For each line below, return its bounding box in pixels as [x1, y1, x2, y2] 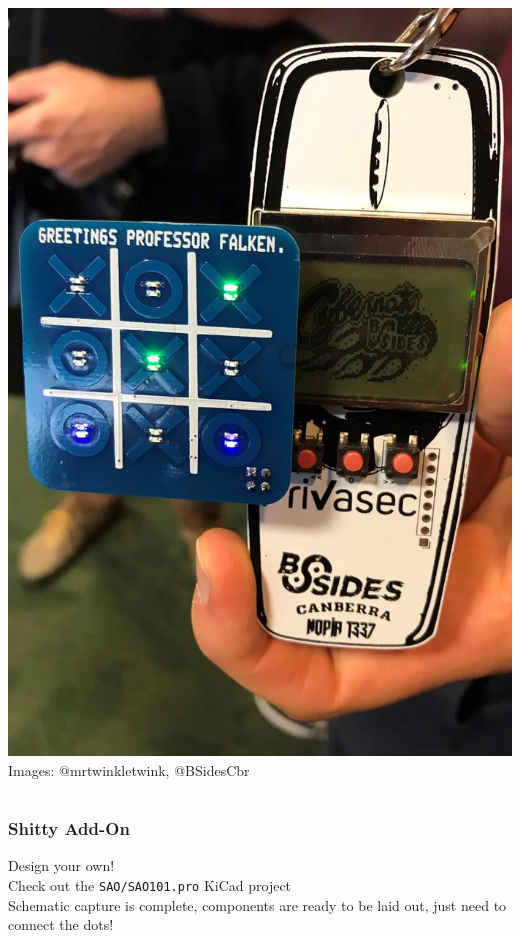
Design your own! [8, 855, 115, 876]
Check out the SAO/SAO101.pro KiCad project [8, 874, 292, 895]
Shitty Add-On [8, 816, 130, 841]
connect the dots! [8, 914, 114, 935]
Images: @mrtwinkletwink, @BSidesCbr [8, 759, 250, 780]
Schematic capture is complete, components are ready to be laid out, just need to [8, 894, 507, 915]
